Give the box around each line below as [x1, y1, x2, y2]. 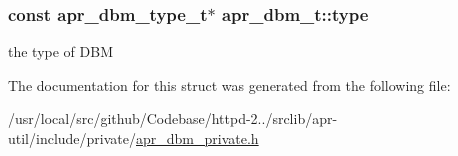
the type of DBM [8, 41, 113, 62]
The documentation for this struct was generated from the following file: [8, 74, 451, 95]
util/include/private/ [8, 128, 137, 148]
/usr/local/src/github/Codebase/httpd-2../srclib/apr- [8, 108, 338, 129]
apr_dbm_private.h [136, 128, 259, 148]
